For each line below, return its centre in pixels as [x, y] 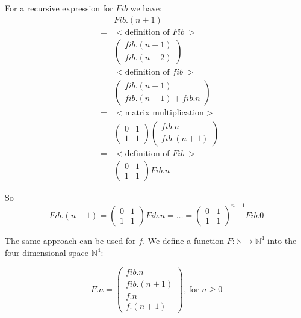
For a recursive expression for [59, 8]
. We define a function [184, 240]
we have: [146, 8]
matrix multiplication [164, 113]
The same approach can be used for [70, 240]
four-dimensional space [47, 252]
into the [282, 240]
